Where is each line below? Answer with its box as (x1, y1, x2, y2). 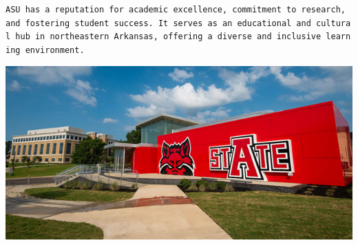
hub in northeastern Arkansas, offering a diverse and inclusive (15, 32, 322, 42)
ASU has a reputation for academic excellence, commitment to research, (6, 5, 346, 14)
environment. (25, 45, 85, 55)
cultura (316, 18, 351, 28)
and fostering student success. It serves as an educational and (6, 18, 311, 28)
